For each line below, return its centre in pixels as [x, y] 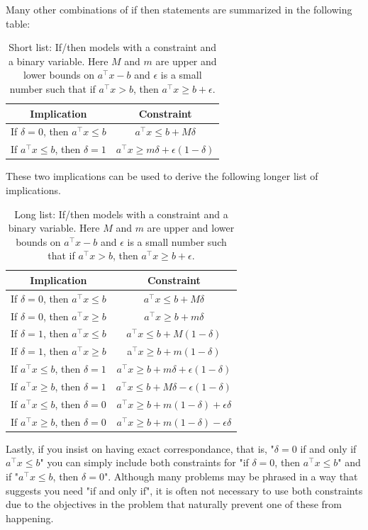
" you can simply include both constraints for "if [144, 462]
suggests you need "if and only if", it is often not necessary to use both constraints [184, 490]
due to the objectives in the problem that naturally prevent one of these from [174, 504]
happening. [30, 518]
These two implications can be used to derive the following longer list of [162, 176]
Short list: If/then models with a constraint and [113, 47]
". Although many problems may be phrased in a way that [231, 476]
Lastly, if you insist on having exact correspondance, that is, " [140, 448]
